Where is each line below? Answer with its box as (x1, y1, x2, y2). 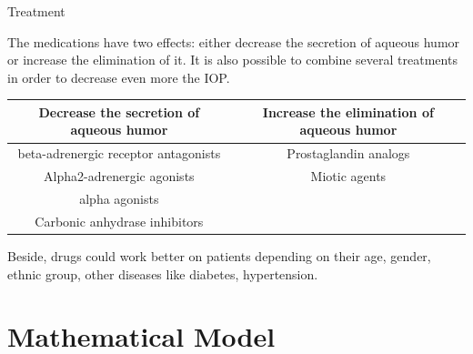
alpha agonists (79, 189, 159, 207)
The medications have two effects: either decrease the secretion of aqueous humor (7, 32, 460, 51)
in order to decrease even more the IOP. (7, 67, 230, 86)
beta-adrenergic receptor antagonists (17, 144, 221, 163)
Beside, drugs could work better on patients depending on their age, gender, (7, 246, 431, 265)
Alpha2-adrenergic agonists (44, 167, 195, 186)
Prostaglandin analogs (287, 144, 410, 163)
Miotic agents (310, 167, 387, 186)
